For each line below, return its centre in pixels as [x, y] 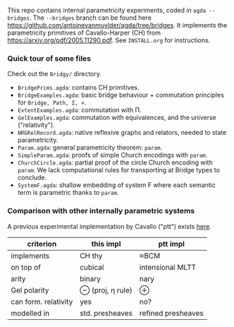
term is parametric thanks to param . [68, 193]
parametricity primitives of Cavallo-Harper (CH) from [84, 32]
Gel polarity [30, 290]
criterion [42, 244]
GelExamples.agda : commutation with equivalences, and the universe [117, 118]
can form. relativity [42, 302]
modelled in [30, 313]
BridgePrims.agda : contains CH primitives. [78, 88]
